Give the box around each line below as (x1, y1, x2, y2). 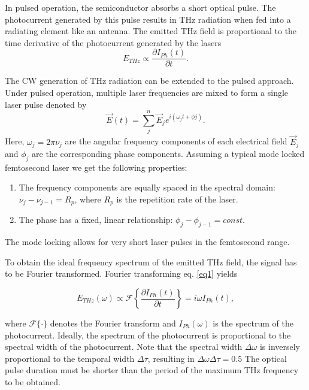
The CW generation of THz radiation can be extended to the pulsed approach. (5, 74, 294, 87)
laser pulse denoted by (5, 98, 87, 110)
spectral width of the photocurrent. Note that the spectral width (5, 340, 243, 353)
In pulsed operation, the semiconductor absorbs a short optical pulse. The (5, 1, 276, 13)
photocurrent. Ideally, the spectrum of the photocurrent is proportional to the (5, 328, 291, 341)
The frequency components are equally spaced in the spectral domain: (19, 181, 275, 194)
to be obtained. (5, 376, 60, 388)
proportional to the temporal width (5, 352, 135, 364)
